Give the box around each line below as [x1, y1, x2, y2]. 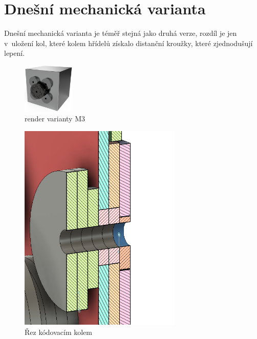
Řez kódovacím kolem [25, 326, 92, 337]
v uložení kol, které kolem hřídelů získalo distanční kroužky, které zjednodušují [4, 37, 253, 48]
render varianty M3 [25, 113, 85, 124]
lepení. [4, 48, 25, 58]
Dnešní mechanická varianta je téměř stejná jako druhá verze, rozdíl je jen [4, 28, 237, 38]
